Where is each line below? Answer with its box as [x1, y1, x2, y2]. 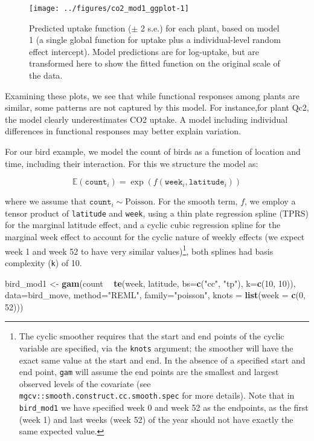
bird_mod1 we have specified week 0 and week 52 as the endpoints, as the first [19, 401, 309, 414]
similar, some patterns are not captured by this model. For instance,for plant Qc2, [5, 101, 309, 114]
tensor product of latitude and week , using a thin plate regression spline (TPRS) [5, 206, 309, 219]
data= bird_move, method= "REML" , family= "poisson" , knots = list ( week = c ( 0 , [5, 289, 306, 301]
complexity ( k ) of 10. [5, 256, 82, 269]
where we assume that [5, 195, 87, 207]
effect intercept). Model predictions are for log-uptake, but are [29, 45, 259, 57]
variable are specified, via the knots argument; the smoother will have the [19, 341, 293, 354]
